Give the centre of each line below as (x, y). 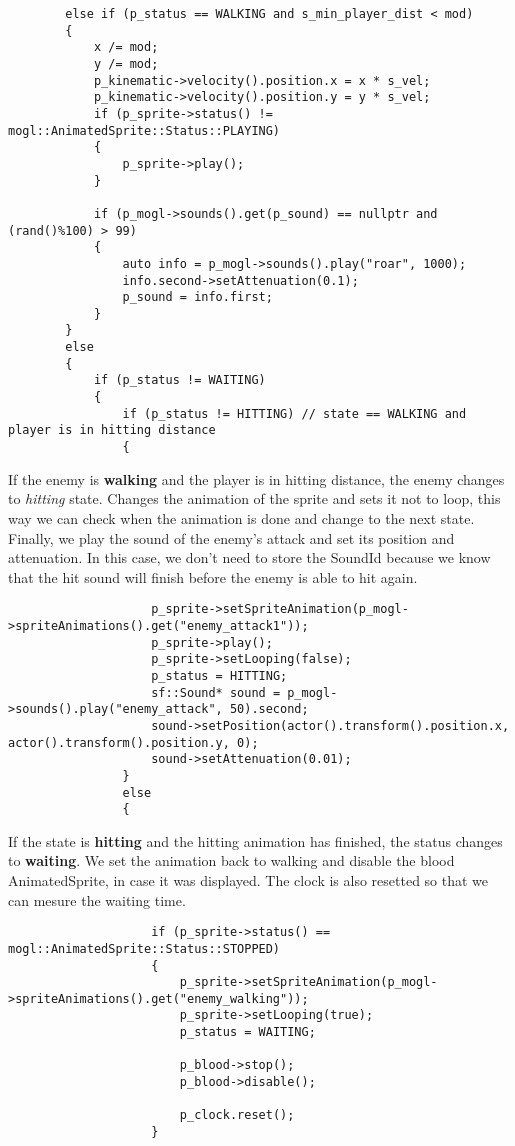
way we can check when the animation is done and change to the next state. (241, 517)
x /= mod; (126, 47)
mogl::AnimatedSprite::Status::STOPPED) (144, 948)
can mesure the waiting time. (97, 899)
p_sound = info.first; (197, 297)
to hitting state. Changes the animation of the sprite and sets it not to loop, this (254, 498)
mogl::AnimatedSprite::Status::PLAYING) (144, 130)
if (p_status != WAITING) (179, 380)
